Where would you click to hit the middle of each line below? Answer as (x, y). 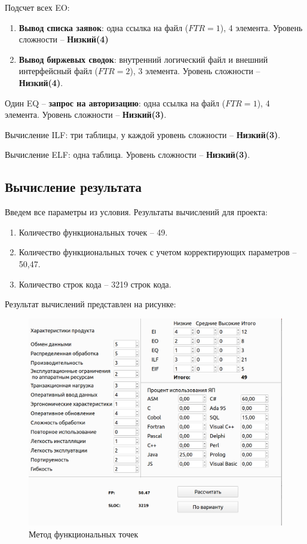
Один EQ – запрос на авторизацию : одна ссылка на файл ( (115, 103)
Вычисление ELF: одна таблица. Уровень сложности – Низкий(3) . (128, 155)
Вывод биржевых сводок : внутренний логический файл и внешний (143, 59)
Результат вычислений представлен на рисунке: (90, 304)
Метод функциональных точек (84, 534)
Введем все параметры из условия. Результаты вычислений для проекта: (136, 212)
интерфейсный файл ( (59, 71)
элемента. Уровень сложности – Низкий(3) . (86, 114)
